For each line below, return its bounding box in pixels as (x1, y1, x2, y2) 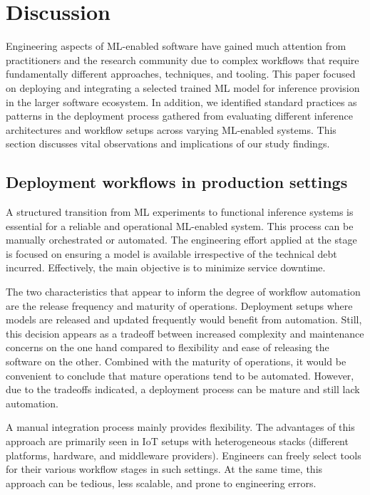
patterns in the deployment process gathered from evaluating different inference (6, 108, 353, 123)
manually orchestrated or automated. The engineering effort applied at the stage (6, 232, 357, 247)
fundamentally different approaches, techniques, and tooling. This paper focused (6, 66, 356, 81)
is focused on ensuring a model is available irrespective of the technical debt (6, 246, 337, 261)
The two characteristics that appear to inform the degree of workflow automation (6, 284, 361, 299)
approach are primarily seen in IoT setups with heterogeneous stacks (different (6, 433, 349, 448)
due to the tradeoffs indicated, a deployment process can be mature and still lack (6, 382, 360, 397)
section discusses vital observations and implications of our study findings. (6, 136, 330, 151)
